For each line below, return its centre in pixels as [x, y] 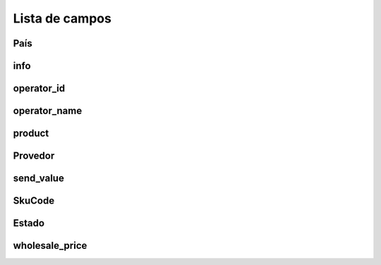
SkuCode [34, 201]
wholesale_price [50, 246]
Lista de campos [62, 18]
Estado [29, 223]
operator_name [48, 111]
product [31, 134]
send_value [39, 179]
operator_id [39, 88]
